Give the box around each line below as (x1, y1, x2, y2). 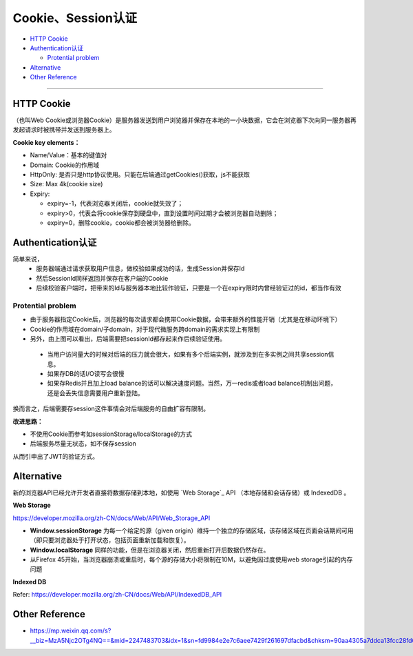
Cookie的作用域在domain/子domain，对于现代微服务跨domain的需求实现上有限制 (30, 325, 260, 333)
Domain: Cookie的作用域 (30, 161, 100, 169)
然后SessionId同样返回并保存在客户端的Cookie (36, 274, 169, 282)
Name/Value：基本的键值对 (30, 151, 107, 159)
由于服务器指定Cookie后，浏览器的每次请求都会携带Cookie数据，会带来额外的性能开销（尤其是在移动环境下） (30, 315, 341, 324)
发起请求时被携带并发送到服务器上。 (12, 126, 116, 134)
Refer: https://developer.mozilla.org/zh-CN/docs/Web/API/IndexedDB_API (12, 590, 222, 599)
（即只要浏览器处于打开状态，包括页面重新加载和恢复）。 (30, 536, 190, 544)
